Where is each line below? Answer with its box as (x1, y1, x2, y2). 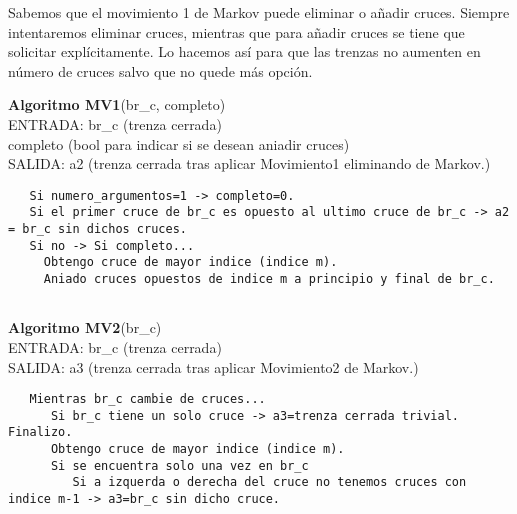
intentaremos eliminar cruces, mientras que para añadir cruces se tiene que (8, 21, 465, 42)
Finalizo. (8, 425, 73, 440)
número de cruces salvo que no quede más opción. (8, 60, 313, 81)
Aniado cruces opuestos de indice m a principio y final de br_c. (43, 272, 495, 287)
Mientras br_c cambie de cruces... (29, 392, 266, 407)
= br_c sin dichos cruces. (8, 222, 187, 237)
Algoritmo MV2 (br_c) (8, 317, 162, 338)
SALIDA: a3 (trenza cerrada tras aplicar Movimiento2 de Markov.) (8, 356, 419, 377)
